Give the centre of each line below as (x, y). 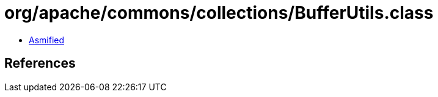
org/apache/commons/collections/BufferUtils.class (219, 13)
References (40, 63)
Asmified (47, 40)
